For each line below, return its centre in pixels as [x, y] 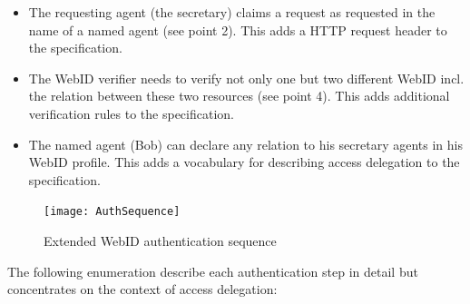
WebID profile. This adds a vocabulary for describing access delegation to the [244, 162]
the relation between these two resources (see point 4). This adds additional [239, 96]
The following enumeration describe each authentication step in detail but [213, 271]
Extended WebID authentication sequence [160, 240]
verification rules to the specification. [131, 113]
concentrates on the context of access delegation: [142, 289]
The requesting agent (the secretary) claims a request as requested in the [232, 12]
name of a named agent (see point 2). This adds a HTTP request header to [238, 29]
